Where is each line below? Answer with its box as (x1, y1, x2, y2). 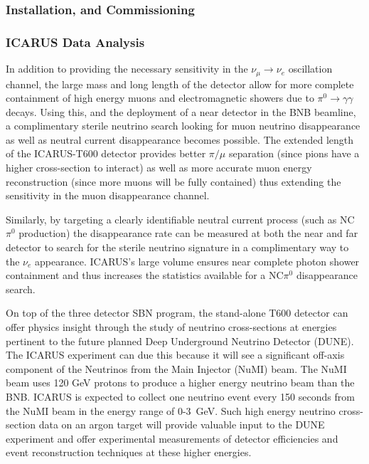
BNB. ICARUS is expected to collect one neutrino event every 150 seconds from (6, 389, 355, 404)
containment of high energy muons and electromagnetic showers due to (6, 90, 314, 105)
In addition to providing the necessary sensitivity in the (6, 61, 248, 76)
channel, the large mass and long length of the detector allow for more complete (6, 76, 354, 91)
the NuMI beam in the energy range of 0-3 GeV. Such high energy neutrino (6, 403, 336, 418)
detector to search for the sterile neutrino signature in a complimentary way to (6, 240, 349, 255)
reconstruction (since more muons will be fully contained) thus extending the (6, 174, 341, 189)
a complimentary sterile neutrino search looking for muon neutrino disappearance (6, 118, 360, 133)
